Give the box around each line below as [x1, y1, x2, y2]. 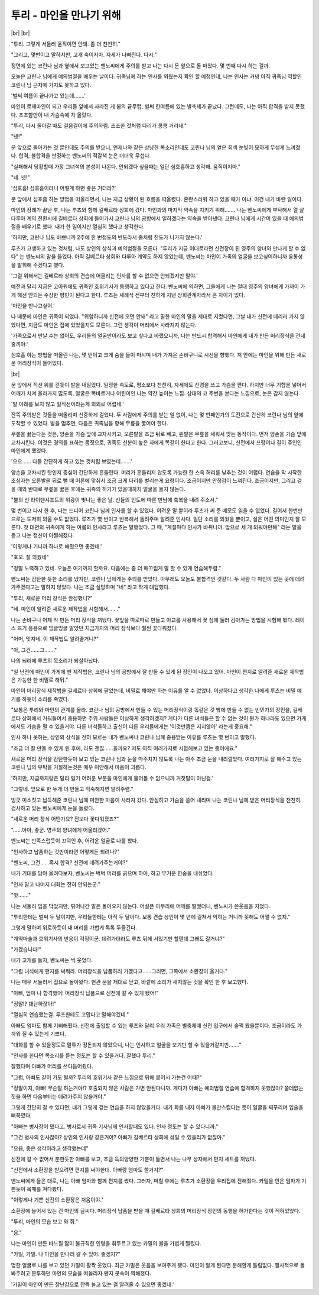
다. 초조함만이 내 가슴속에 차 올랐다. [11, 111, 93, 118]
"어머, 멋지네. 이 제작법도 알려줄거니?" [11, 635, 99, 642]
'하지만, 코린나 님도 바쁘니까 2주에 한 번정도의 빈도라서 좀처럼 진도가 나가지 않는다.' [11, 234, 203, 241]
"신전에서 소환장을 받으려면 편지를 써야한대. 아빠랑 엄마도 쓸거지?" [11, 1166, 164, 1174]
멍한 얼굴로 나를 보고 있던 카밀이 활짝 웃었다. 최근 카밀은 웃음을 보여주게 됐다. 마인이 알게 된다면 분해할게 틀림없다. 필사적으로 [11, 1261, 299, 1268]
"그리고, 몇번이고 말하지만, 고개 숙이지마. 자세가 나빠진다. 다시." [11, 51, 157, 59]
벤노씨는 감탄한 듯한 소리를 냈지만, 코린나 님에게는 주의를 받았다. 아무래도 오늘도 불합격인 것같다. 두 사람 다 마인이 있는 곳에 [11, 576, 294, 583]
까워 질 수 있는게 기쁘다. [11, 1030, 66, 1038]
